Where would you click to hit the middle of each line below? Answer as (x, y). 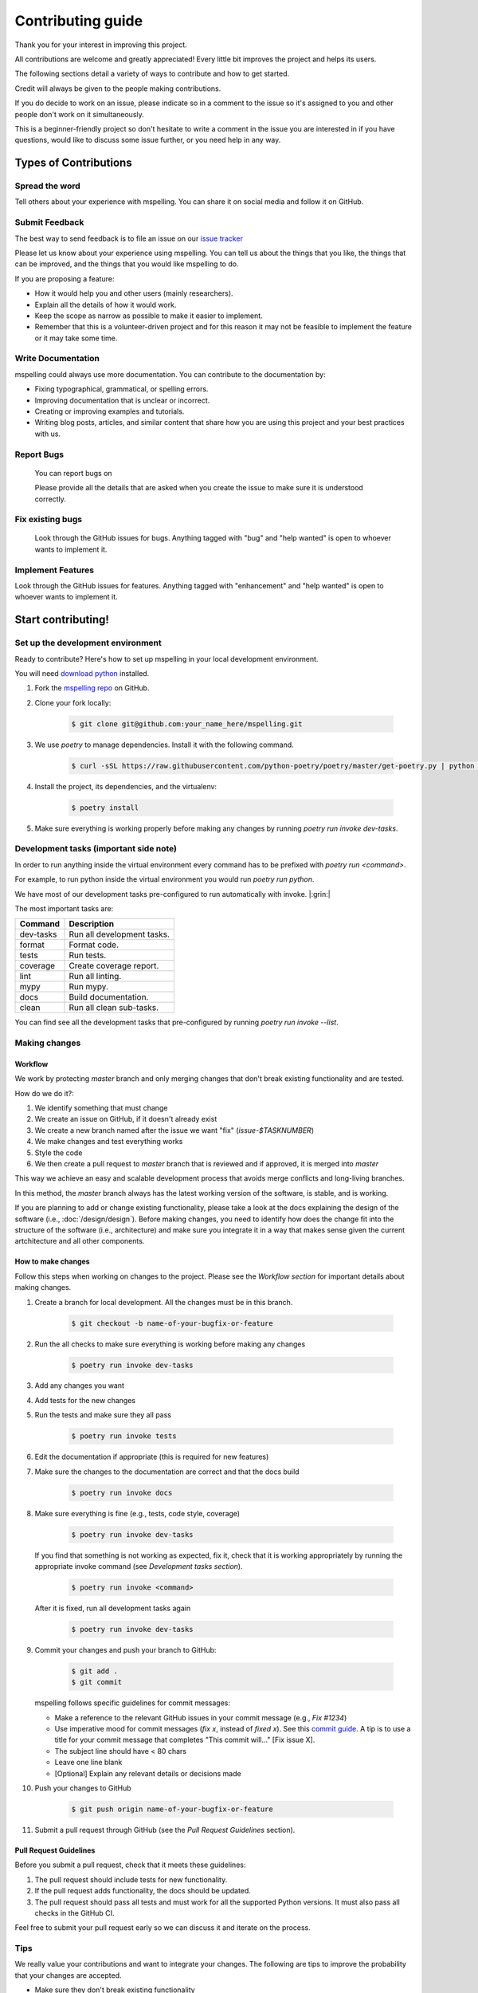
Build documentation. (109, 997)
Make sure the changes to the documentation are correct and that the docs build (167, 1472)
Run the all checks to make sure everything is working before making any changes (170, 1344)
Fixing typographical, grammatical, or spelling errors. (121, 389)
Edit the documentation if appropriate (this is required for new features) (152, 1457)
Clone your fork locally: (73, 702)
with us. (48, 434)
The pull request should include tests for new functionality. (131, 1879)
